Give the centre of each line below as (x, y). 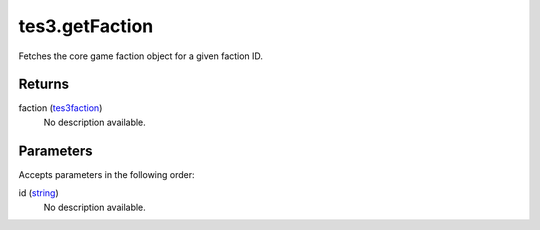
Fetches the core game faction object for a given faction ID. (141, 56)
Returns (44, 84)
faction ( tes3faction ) (60, 108)
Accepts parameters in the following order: (106, 174)
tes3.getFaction (86, 26)
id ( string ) (38, 193)
